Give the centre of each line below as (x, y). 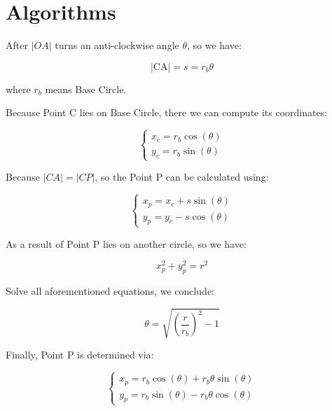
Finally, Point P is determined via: (80, 355)
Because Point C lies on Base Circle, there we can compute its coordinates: (167, 112)
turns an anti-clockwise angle (117, 45)
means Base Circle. (86, 89)
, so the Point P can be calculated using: (182, 177)
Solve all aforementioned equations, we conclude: (110, 291)
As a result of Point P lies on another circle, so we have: (126, 243)
